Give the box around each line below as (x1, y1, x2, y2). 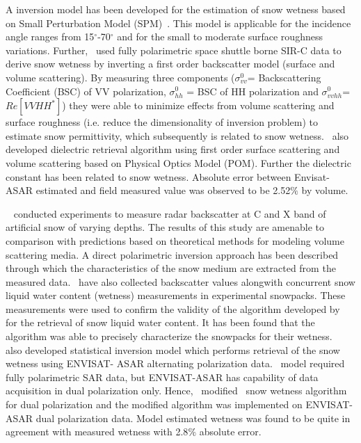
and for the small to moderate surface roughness (117, 29, 323, 44)
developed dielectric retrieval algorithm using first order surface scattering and (6, 142, 340, 156)
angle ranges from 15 (6, 29, 95, 44)
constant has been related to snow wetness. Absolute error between (6, 169, 291, 184)
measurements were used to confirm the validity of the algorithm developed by (6, 301, 340, 316)
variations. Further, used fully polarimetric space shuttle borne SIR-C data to (6, 42, 342, 57)
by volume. (301, 183, 348, 198)
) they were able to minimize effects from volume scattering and (62, 98, 335, 113)
